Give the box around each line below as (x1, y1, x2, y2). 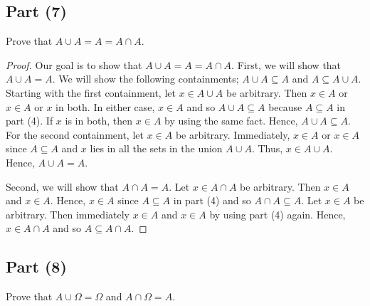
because (268, 99, 302, 114)
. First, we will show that (231, 57, 342, 72)
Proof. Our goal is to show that (6, 57, 142, 72)
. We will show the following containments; (52, 71, 239, 86)
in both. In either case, (55, 99, 155, 114)
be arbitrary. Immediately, (175, 127, 290, 142)
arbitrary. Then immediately (6, 206, 129, 221)
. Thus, (251, 141, 283, 156)
